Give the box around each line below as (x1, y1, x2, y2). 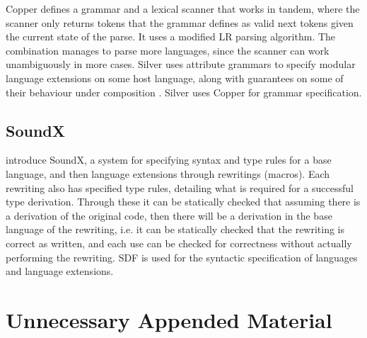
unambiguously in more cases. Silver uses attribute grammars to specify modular (6, 57, 356, 72)
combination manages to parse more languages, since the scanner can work (6, 43, 330, 57)
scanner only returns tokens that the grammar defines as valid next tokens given (6, 15, 354, 30)
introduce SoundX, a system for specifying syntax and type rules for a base (6, 152, 332, 167)
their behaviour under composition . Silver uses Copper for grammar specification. (6, 84, 362, 99)
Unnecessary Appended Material (6, 305, 332, 334)
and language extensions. (6, 264, 114, 278)
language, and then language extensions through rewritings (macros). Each (6, 166, 330, 181)
